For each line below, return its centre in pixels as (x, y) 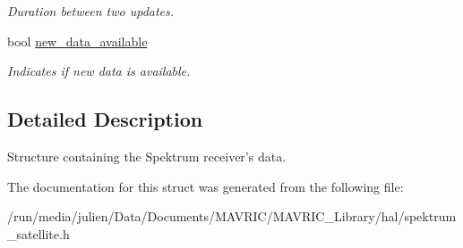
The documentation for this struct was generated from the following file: (206, 186)
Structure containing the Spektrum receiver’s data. (147, 156)
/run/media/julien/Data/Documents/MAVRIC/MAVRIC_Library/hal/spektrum (232, 216)
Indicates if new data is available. (99, 71)
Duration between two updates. (91, 11)
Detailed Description (105, 119)
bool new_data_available (77, 41)
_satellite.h (39, 233)
